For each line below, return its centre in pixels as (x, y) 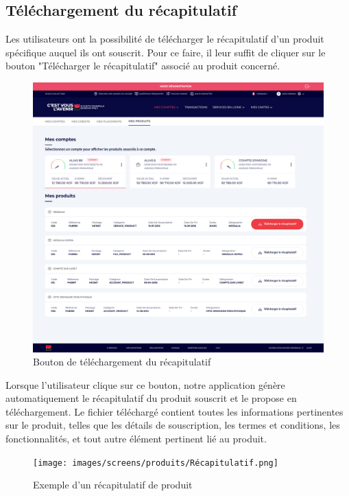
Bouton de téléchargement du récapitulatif (122, 362)
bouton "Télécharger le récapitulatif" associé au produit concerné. (143, 66)
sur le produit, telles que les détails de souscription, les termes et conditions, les (173, 425)
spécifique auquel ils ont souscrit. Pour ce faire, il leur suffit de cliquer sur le (166, 52)
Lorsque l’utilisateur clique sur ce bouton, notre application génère (145, 384)
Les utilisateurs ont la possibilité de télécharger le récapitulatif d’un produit (165, 39)
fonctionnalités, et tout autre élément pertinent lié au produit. (136, 439)
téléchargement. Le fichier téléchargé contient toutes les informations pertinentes (174, 411)
